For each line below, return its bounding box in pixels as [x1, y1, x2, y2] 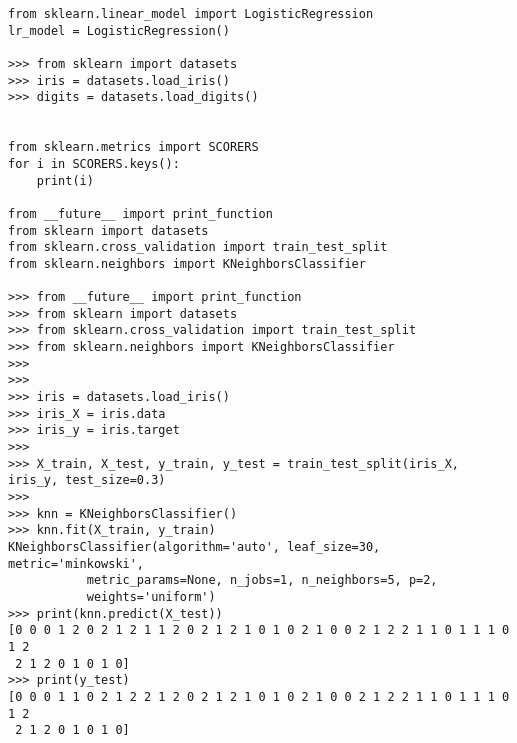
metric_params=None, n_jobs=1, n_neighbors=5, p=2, [86, 573, 438, 588]
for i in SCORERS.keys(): [8, 156, 180, 171]
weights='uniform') [86, 589, 216, 604]
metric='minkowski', [8, 556, 145, 571]
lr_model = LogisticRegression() [8, 23, 230, 38]
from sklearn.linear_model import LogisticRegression [8, 7, 374, 21]
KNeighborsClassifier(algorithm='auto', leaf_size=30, [8, 540, 381, 554]
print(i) [36, 173, 94, 188]
